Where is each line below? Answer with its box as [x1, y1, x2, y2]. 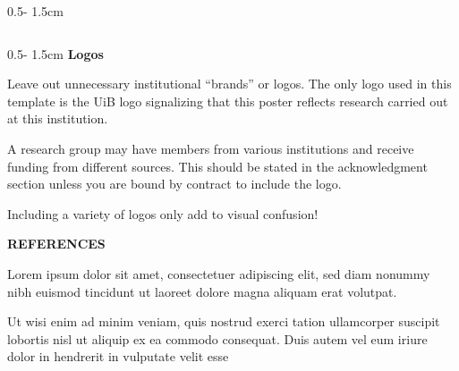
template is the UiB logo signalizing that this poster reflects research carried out [7, 91, 448, 110]
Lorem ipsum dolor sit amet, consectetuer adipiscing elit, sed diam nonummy [7, 264, 430, 282]
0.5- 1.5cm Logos [7, 44, 104, 63]
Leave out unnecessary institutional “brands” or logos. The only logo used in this [7, 74, 452, 93]
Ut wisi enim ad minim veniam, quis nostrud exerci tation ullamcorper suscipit [7, 312, 440, 331]
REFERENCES [7, 234, 106, 253]
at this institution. [7, 109, 108, 128]
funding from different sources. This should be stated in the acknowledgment [7, 156, 428, 175]
